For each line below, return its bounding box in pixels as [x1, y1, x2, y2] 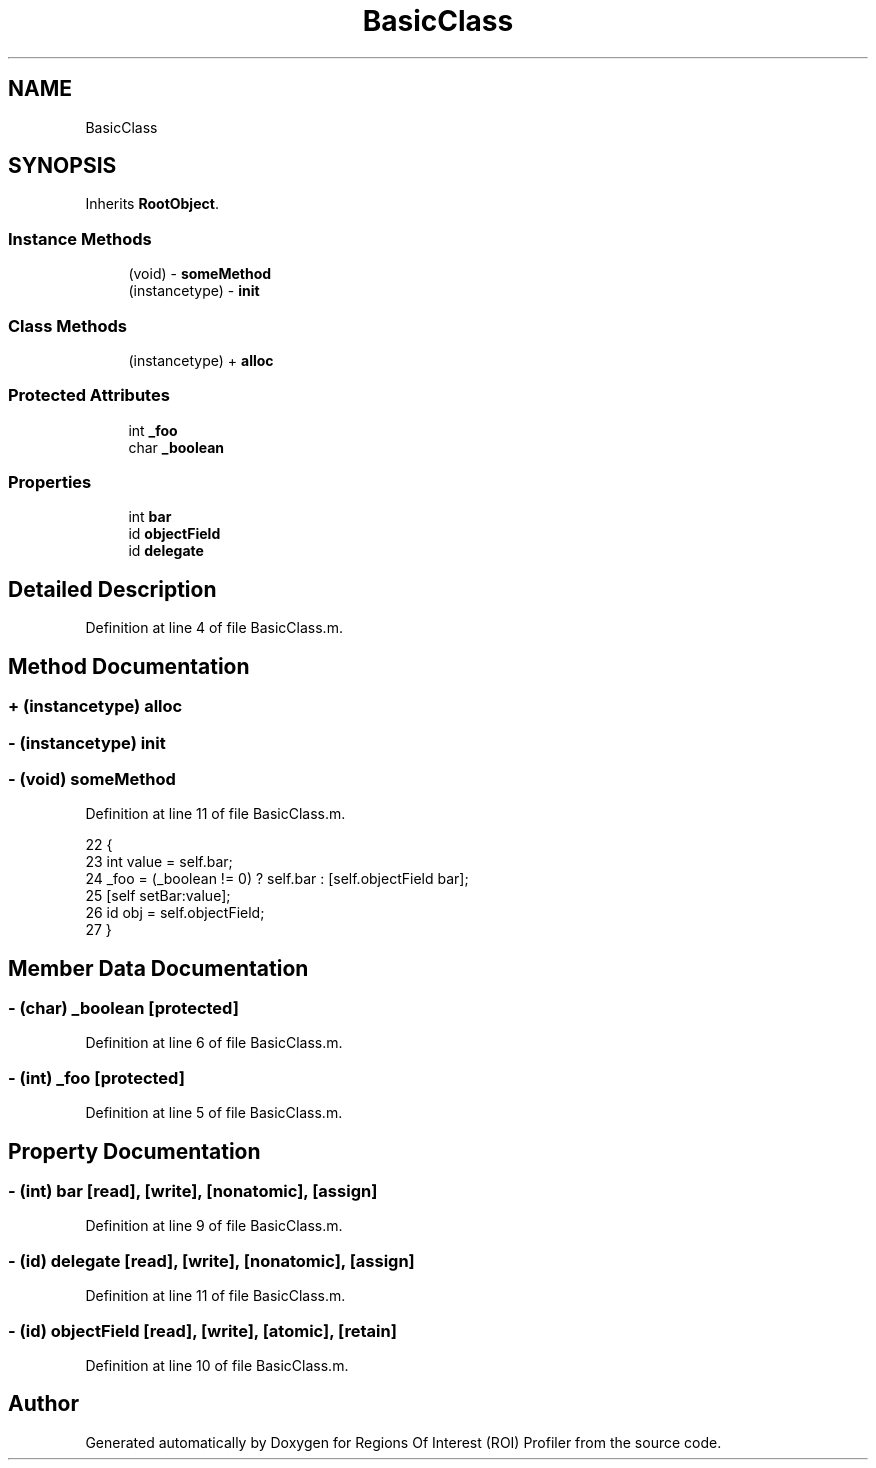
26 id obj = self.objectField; [85, 904, 265, 922]
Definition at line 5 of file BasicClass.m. [85, 1104, 343, 1122]
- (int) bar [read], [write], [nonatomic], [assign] [8, 1181, 378, 1202]
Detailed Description [8, 576, 217, 602]
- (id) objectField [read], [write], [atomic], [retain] [8, 1320, 397, 1341]
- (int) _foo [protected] [8, 1067, 185, 1088]
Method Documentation [8, 653, 250, 679]
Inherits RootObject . [85, 195, 219, 213]
